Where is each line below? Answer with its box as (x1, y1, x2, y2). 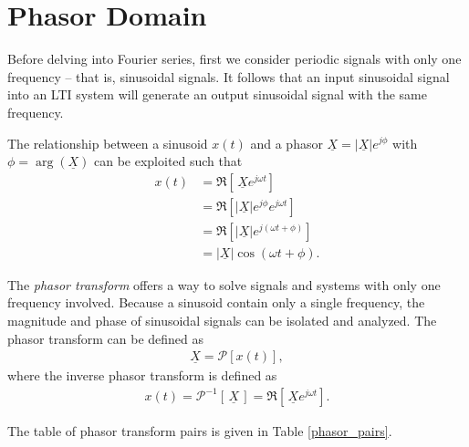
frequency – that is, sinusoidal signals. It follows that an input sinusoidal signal (7, 67, 450, 86)
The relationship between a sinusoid (7, 133, 208, 152)
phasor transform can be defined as (7, 328, 204, 348)
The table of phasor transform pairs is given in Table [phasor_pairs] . (7, 421, 392, 441)
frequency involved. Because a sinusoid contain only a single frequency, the (7, 293, 425, 312)
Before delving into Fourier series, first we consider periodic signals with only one (7, 49, 462, 68)
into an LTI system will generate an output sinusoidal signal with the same (7, 85, 427, 104)
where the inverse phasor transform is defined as (7, 366, 277, 385)
